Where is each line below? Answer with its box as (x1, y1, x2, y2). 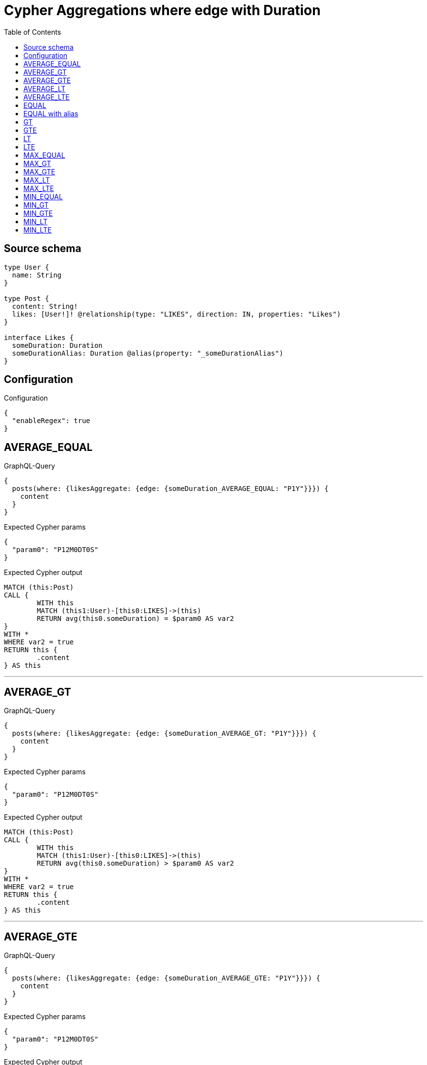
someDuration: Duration (12, 341, 103, 349)
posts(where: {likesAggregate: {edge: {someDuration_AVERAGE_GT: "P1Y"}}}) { (12, 729, 316, 738)
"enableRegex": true (12, 417, 91, 425)
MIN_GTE (23, 209, 53, 217)
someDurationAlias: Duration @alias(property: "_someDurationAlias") (12, 349, 284, 357)
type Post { (4, 294, 49, 302)
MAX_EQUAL (23, 150, 65, 159)
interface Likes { (4, 333, 74, 341)
